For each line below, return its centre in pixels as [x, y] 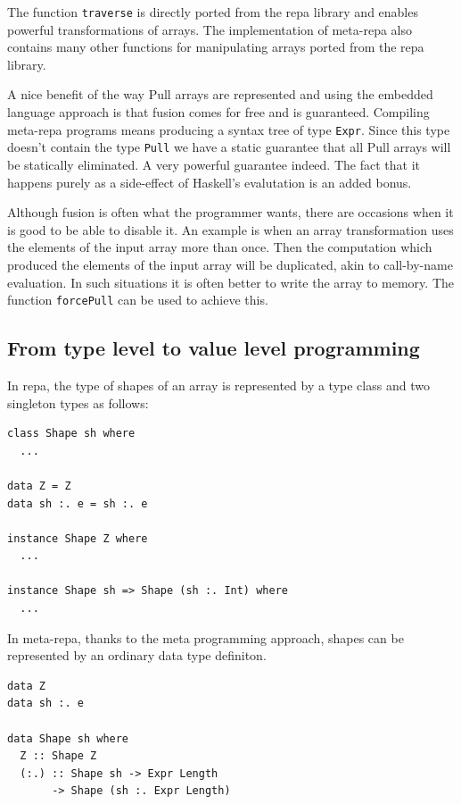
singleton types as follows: [78, 402]
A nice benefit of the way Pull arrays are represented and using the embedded [220, 94]
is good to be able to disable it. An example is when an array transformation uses [230, 229]
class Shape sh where [71, 434]
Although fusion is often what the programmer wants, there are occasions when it [230, 212]
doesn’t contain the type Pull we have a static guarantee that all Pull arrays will [229, 147]
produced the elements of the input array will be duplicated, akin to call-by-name [230, 264]
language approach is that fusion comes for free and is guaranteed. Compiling [218, 112]
